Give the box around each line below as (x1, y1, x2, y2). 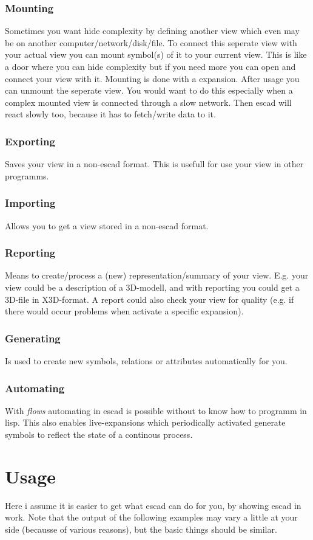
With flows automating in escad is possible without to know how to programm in (5, 404, 307, 417)
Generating (5, 330, 61, 345)
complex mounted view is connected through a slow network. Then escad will (5, 95, 292, 108)
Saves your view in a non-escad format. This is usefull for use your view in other (5, 157, 304, 170)
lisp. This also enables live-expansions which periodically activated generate (5, 416, 286, 429)
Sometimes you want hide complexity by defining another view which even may (5, 24, 300, 37)
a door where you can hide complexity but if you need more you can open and (5, 60, 296, 72)
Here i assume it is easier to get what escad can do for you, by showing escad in (5, 499, 301, 511)
